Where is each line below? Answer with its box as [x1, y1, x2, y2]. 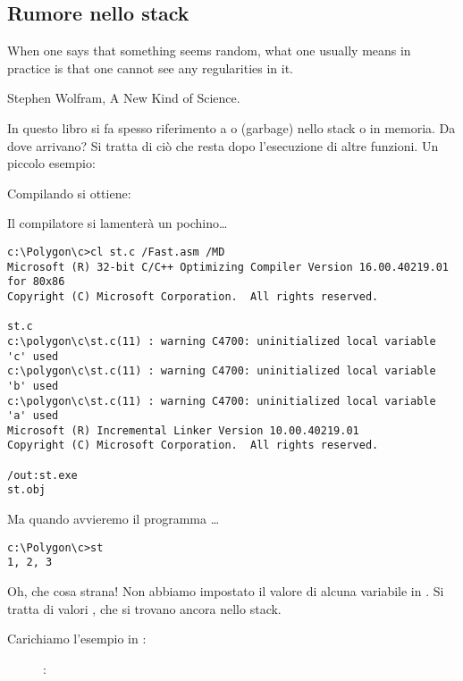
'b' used [7, 379, 59, 392]
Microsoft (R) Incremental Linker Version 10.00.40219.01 [7, 424, 359, 437]
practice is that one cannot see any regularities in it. [7, 58, 293, 77]
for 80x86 [7, 275, 65, 289]
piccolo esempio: [7, 154, 96, 172]
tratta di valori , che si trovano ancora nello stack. [7, 599, 282, 618]
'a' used [7, 409, 59, 423]
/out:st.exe [7, 468, 78, 482]
